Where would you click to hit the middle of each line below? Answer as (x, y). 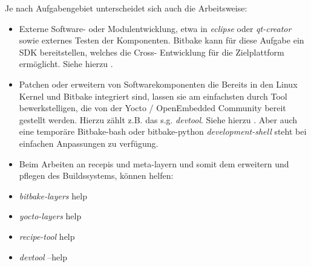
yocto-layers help (50, 216)
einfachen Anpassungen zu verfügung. (89, 143)
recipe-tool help (47, 236)
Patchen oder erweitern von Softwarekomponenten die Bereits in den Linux (158, 84)
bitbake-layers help (53, 195)
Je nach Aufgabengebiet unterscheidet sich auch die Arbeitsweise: (126, 8)
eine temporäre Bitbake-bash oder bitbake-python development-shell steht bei (163, 131)
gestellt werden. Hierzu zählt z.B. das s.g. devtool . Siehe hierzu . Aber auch (158, 119)
